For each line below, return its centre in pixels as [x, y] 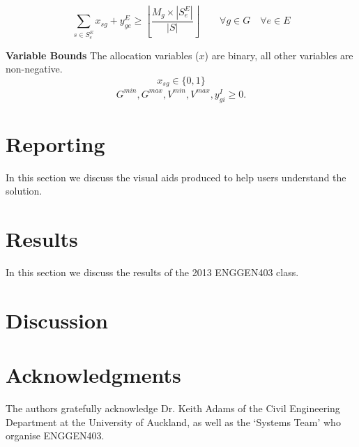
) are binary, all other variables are [279, 55]
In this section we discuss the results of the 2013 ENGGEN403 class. [152, 272]
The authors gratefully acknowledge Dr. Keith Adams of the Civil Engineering [173, 408]
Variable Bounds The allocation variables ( [102, 55]
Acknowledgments [93, 375]
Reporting [55, 143]
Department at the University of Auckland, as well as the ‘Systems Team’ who [173, 422]
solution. [24, 191]
